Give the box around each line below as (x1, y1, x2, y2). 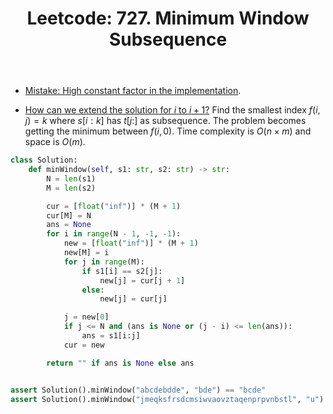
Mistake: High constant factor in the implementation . (24, 85, 242, 97)
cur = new (63, 340, 105, 350)
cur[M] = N (46, 210, 92, 221)
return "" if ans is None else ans (46, 358, 195, 368)
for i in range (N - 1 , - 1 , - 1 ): (46, 229, 182, 239)
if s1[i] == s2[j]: (81, 266, 163, 276)
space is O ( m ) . (24, 136, 86, 148)
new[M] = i (63, 248, 110, 258)
